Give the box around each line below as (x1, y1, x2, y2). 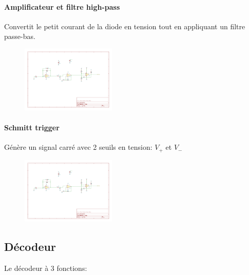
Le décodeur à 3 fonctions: (4, 262, 87, 273)
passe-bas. (4, 31, 35, 42)
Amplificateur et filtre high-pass (4, 1, 120, 12)
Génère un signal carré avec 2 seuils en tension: (4, 142, 152, 152)
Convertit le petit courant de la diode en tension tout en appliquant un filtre (4, 21, 245, 31)
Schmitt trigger (4, 122, 60, 133)
